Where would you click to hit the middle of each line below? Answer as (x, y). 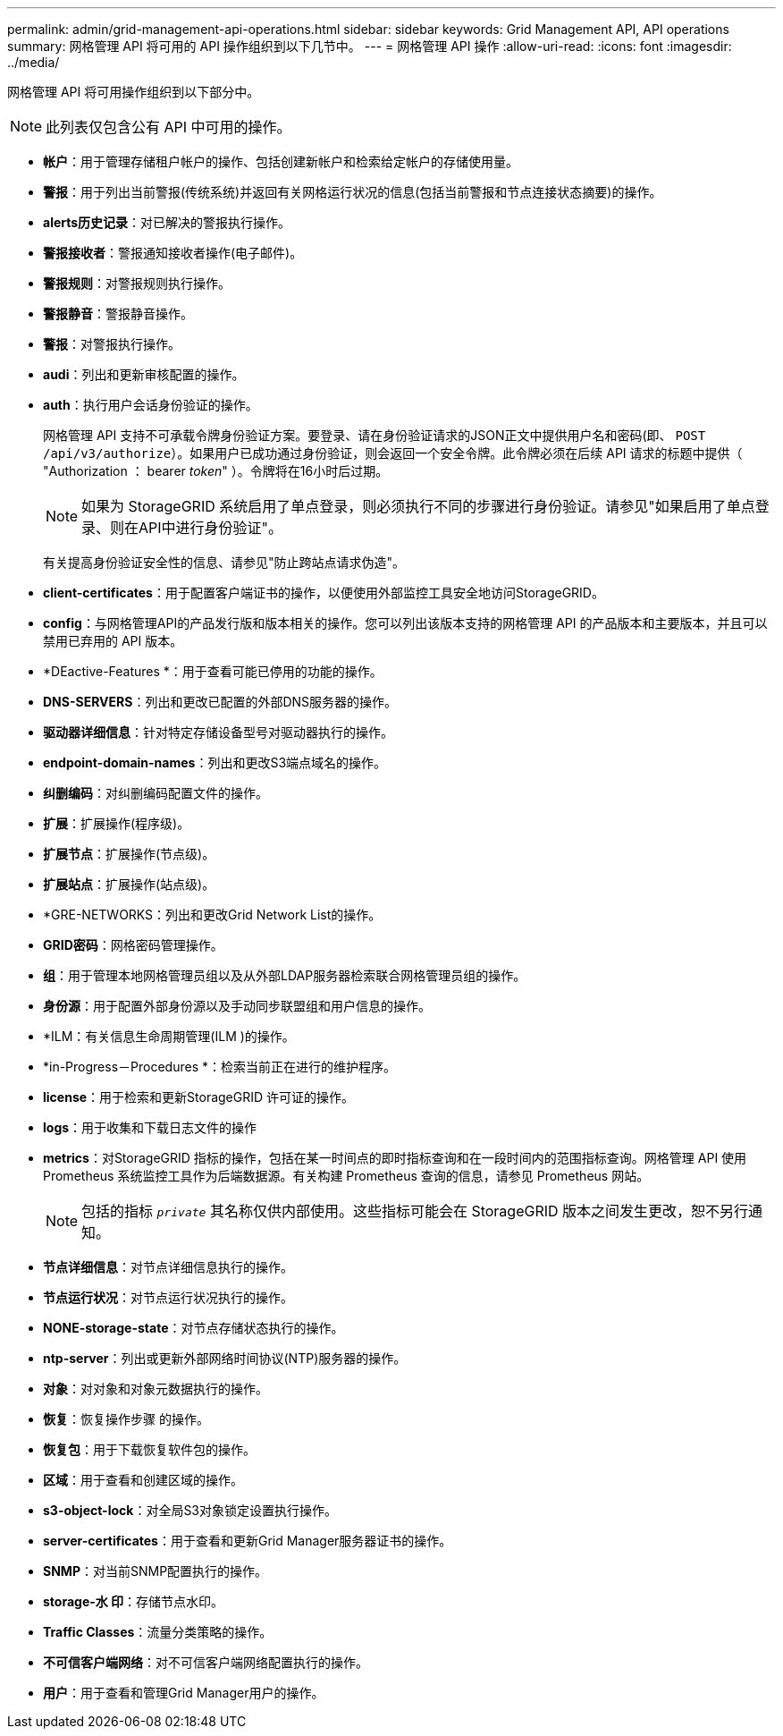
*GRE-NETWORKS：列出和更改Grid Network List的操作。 (212, 915)
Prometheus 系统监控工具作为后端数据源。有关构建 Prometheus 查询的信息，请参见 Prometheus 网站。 (346, 1176)
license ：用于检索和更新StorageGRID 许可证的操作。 (199, 1097)
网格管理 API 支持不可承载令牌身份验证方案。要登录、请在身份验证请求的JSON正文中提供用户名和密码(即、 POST (375, 435)
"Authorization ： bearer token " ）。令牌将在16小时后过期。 (216, 471)
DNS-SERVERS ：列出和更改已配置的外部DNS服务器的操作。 (220, 702)
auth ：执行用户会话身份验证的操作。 (151, 405)
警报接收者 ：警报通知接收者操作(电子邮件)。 (173, 253)
